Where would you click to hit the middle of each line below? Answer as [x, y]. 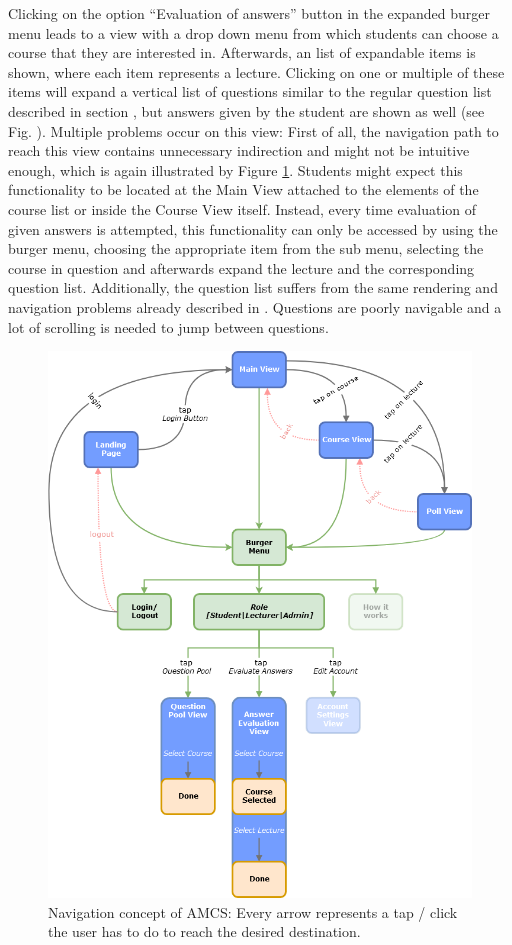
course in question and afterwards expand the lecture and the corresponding [241, 267]
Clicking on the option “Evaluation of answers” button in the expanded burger [249, 13]
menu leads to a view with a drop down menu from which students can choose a [253, 32]
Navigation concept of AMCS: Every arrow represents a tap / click [253, 911]
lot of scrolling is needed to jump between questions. [168, 326]
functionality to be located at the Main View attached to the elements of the [243, 189]
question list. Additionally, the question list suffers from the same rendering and [253, 287]
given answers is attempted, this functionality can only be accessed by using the [253, 228]
